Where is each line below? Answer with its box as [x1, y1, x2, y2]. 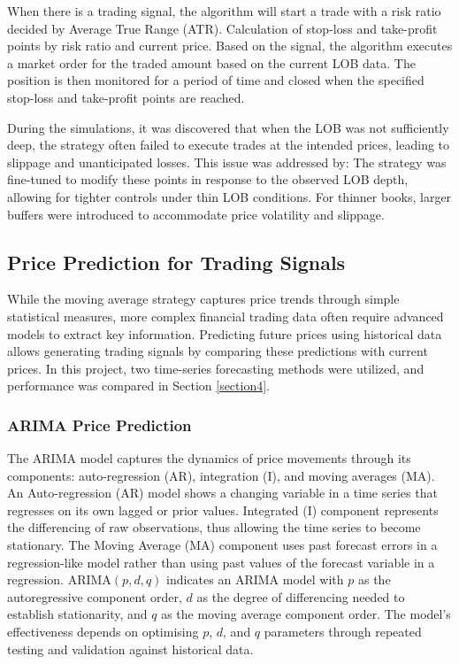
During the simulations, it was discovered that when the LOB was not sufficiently [7, 118, 449, 136]
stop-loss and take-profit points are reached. [7, 88, 245, 106]
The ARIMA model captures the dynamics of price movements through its [7, 449, 411, 467]
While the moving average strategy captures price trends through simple [7, 290, 400, 308]
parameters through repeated [264, 622, 422, 641]
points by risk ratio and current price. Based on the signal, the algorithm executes [7, 36, 453, 55]
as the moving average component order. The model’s [161, 605, 451, 623]
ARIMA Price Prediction [7, 413, 192, 436]
